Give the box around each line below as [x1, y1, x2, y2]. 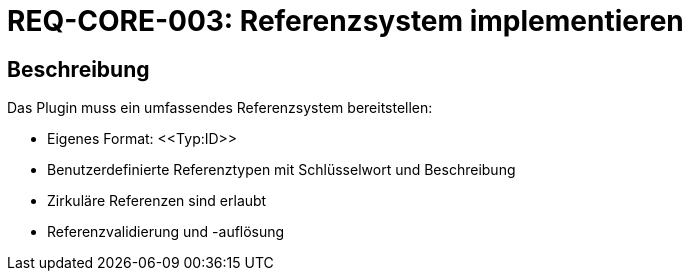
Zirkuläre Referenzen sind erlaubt [47, 192, 267, 210]
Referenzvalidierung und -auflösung [47, 223, 285, 241]
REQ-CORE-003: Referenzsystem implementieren [7, 4, 684, 38]
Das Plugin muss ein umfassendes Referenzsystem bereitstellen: [7, 99, 433, 117]
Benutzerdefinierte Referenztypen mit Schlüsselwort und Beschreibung [47, 161, 516, 179]
